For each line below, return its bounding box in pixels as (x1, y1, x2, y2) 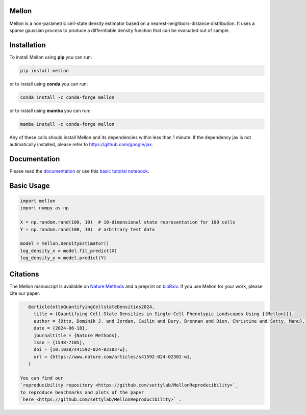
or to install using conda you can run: (9, 80, 88, 87)
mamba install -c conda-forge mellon (20, 121, 115, 127)
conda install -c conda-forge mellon (20, 94, 115, 100)
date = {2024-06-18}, (33, 325, 88, 331)
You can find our (20, 375, 64, 381)
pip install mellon (20, 68, 69, 73)
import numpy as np (20, 205, 69, 211)
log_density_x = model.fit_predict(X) (20, 247, 117, 254)
